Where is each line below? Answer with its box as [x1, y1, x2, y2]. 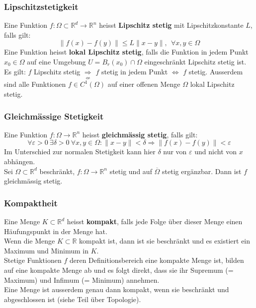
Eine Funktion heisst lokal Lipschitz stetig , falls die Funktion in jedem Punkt [4, 47, 249, 57]
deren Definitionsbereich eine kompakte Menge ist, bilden [69, 255, 244, 265]
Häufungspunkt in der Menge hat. [4, 226, 107, 236]
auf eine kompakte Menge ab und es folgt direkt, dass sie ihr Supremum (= [4, 265, 234, 275]
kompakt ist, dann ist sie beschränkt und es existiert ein [79, 236, 251, 246]
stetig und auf [109, 166, 152, 176]
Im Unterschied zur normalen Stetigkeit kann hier [4, 146, 156, 157]
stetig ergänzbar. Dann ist [162, 166, 242, 176]
